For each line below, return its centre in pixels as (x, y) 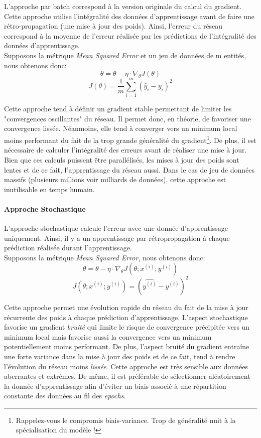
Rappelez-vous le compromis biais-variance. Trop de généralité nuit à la (126, 420)
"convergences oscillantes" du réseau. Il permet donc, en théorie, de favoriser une (127, 118)
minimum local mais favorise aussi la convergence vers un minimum (108, 336)
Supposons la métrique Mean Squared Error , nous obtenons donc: (105, 257)
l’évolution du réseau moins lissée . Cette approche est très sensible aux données (126, 366)
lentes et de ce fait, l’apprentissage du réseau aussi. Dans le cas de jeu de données (129, 169)
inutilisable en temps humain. (49, 189)
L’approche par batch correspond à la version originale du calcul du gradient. (123, 6)
